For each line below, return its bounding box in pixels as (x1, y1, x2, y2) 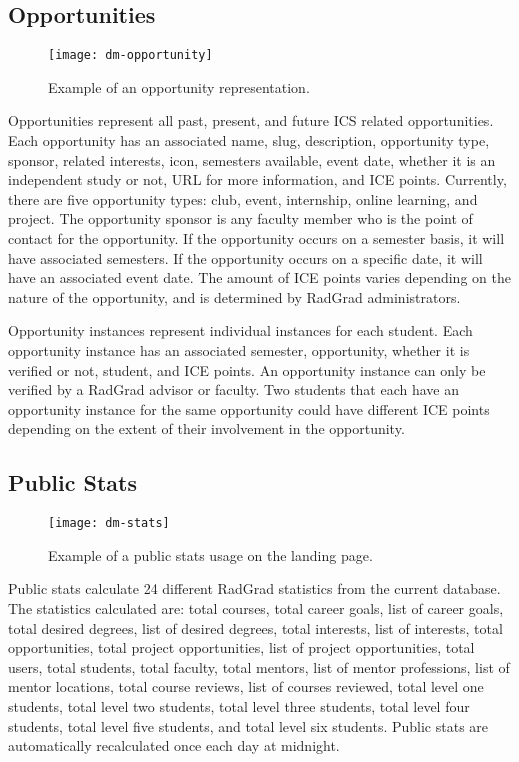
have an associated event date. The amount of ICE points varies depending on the (8, 267, 511, 288)
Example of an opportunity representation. (48, 76, 310, 97)
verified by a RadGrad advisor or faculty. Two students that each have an (8, 379, 460, 400)
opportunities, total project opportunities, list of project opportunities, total (8, 637, 475, 658)
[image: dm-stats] (48, 516, 170, 531)
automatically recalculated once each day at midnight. (8, 735, 340, 756)
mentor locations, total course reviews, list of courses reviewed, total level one (8, 676, 484, 697)
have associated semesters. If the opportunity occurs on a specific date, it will (8, 247, 483, 268)
